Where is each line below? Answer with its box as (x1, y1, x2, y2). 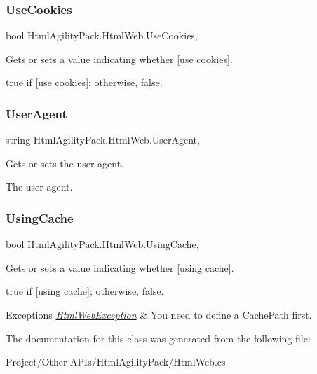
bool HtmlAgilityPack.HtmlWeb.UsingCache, (6, 237, 199, 251)
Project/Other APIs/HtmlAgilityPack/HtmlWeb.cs (6, 354, 226, 369)
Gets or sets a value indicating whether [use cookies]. (6, 51, 233, 66)
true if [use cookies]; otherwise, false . (6, 75, 163, 90)
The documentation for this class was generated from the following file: (6, 331, 311, 345)
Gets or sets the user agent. (6, 155, 124, 170)
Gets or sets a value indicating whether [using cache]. (6, 260, 234, 275)
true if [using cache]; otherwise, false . (6, 284, 164, 298)
